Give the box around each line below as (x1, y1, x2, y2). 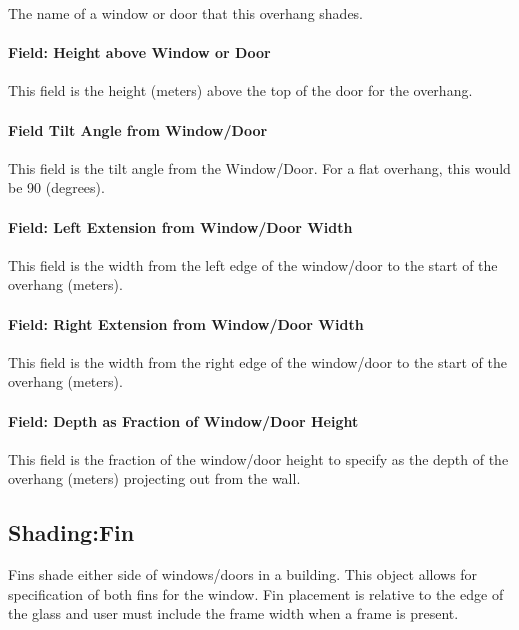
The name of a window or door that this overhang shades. (8, 3, 364, 23)
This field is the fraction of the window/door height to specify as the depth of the (8, 448, 509, 469)
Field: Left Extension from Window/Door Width (8, 216, 353, 237)
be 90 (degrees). (8, 177, 105, 198)
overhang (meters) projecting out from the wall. (8, 468, 301, 489)
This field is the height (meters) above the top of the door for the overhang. (8, 80, 473, 101)
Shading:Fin (8, 517, 135, 548)
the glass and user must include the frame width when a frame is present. (8, 603, 459, 624)
